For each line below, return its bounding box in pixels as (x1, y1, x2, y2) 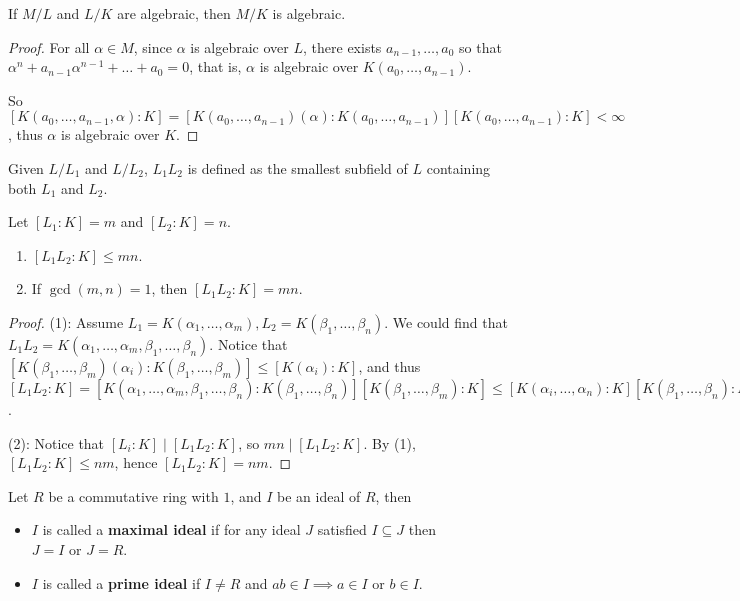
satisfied (317, 519, 367, 540)
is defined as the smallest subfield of (187, 157, 408, 178)
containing (426, 157, 491, 178)
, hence (114, 452, 158, 473)
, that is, (189, 56, 242, 77)
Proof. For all (8, 36, 90, 57)
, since (133, 36, 172, 57)
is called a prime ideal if (42, 572, 201, 593)
